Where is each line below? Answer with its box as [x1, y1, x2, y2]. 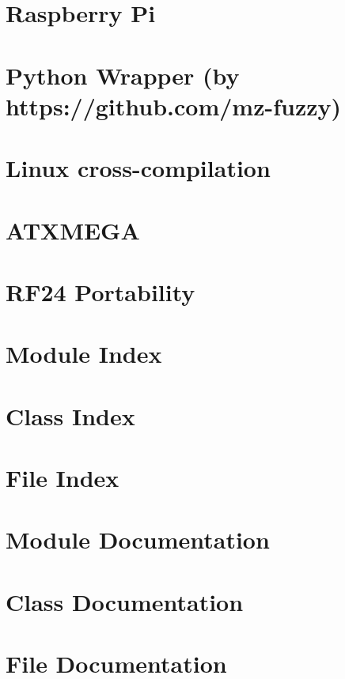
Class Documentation [6, 585, 244, 617]
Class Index [6, 399, 135, 432]
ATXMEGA [6, 213, 140, 246]
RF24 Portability [6, 275, 195, 307]
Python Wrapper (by [6, 58, 240, 91]
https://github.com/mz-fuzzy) [6, 89, 342, 122]
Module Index [6, 338, 162, 370]
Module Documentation [6, 523, 270, 556]
